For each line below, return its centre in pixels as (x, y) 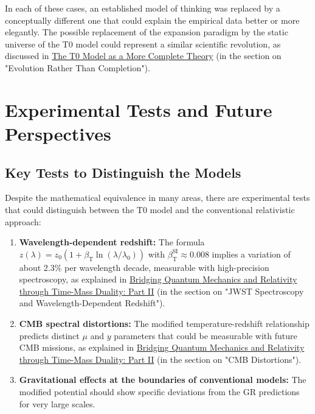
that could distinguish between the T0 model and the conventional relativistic (150, 209)
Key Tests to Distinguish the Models (123, 172)
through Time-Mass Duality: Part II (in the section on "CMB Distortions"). (160, 359)
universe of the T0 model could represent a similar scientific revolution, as (143, 44)
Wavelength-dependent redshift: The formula (112, 242)
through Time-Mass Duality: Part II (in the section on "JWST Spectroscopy (161, 291)
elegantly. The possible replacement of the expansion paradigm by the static (147, 32)
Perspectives (58, 133)
